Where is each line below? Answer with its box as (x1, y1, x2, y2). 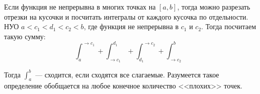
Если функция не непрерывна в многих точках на (4, 2, 156, 12)
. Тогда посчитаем (201, 21, 256, 32)
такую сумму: (4, 31, 46, 41)
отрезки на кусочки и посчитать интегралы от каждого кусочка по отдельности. (4, 11, 248, 22)
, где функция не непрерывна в (83, 21, 179, 32)
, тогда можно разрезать (177, 2, 250, 12)
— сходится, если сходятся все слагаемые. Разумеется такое (35, 69, 219, 79)
